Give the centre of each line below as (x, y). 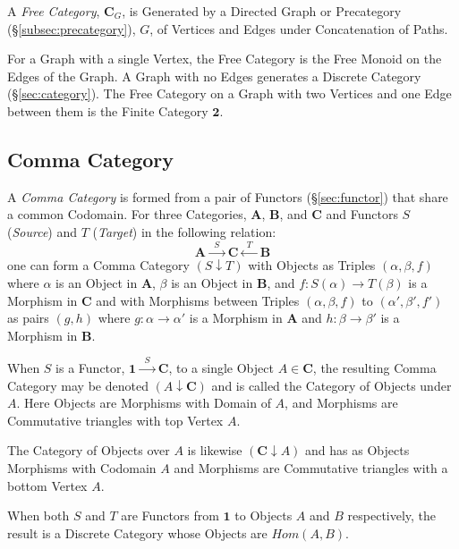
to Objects (263, 515)
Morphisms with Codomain (82, 468)
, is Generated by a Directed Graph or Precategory (262, 11)
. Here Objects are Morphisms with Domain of (144, 403)
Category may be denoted (78, 385)
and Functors (362, 214)
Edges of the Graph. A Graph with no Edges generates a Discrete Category (214, 76)
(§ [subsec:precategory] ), (72, 28)
